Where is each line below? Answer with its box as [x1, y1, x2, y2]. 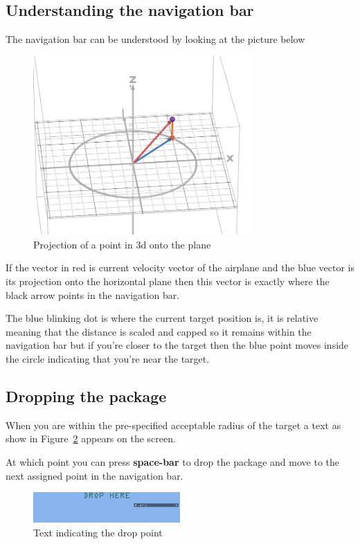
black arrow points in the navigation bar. [6, 287, 180, 302]
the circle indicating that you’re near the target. [6, 352, 210, 366]
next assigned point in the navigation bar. [6, 468, 183, 482]
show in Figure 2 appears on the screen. [6, 431, 176, 446]
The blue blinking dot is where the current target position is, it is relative [6, 311, 318, 325]
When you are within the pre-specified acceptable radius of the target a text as [6, 417, 341, 432]
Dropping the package [6, 386, 167, 407]
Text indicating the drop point [33, 525, 163, 539]
